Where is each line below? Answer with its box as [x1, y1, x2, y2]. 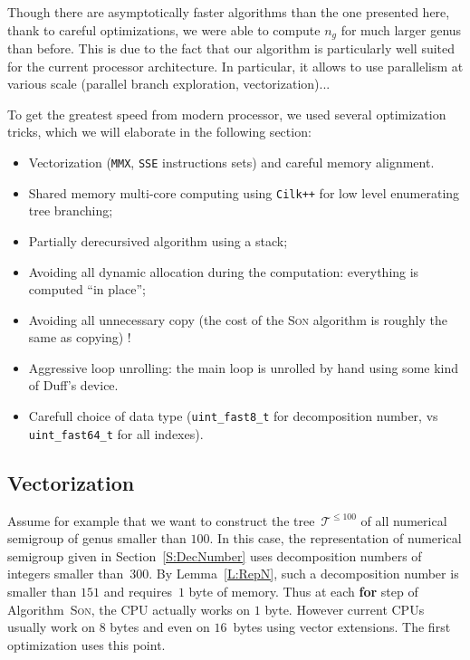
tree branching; [28, 201, 113, 220]
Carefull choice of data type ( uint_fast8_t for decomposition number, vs [28, 407, 438, 426]
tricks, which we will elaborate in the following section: [7, 122, 312, 141]
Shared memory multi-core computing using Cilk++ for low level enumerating [28, 183, 460, 202]
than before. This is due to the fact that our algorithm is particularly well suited [7, 39, 456, 58]
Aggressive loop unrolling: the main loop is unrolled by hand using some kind [28, 358, 459, 377]
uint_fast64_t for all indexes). [28, 424, 204, 443]
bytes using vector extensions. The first [233, 617, 451, 636]
